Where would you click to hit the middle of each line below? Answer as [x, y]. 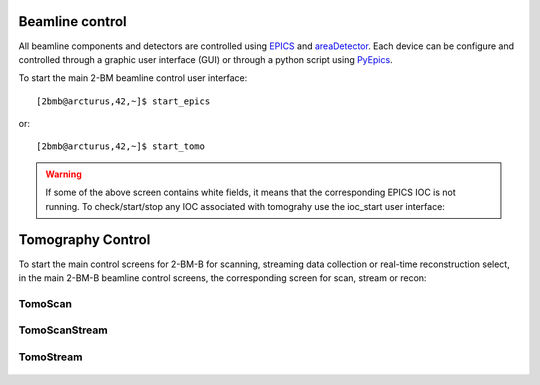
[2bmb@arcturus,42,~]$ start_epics [123, 101]
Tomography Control [84, 240]
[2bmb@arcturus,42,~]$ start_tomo [120, 146]
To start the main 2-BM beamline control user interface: [133, 78]
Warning [63, 174]
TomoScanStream [63, 330]
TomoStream [50, 357]
